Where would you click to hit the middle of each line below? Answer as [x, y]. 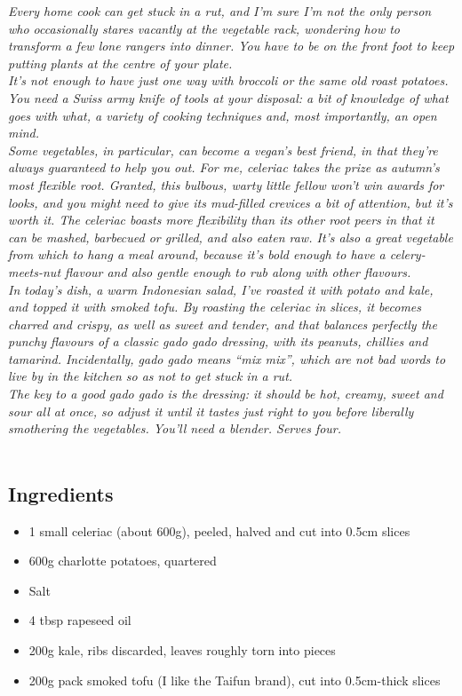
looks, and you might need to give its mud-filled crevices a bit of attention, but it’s [231, 202]
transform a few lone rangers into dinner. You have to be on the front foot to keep [231, 46]
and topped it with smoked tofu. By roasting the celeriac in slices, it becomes [215, 307]
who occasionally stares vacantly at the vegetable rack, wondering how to [204, 28]
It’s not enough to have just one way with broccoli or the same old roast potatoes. [228, 80]
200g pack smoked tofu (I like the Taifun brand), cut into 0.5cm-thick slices [235, 680]
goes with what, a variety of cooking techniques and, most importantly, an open [223, 115]
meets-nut [35, 271]
